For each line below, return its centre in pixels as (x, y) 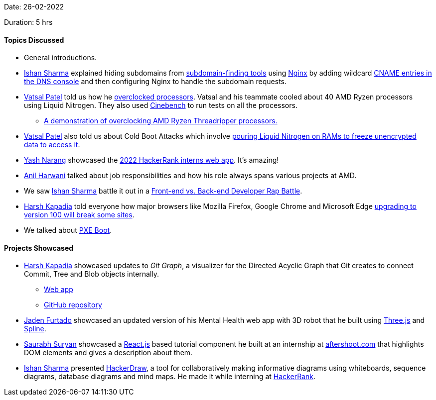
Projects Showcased (39, 248)
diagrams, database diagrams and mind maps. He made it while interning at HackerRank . (170, 377)
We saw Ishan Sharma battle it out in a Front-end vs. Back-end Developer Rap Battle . (163, 191)
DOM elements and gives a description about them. (108, 353)
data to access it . (52, 145)
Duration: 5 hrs (28, 22)
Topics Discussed (34, 40)
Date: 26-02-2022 (34, 7)
